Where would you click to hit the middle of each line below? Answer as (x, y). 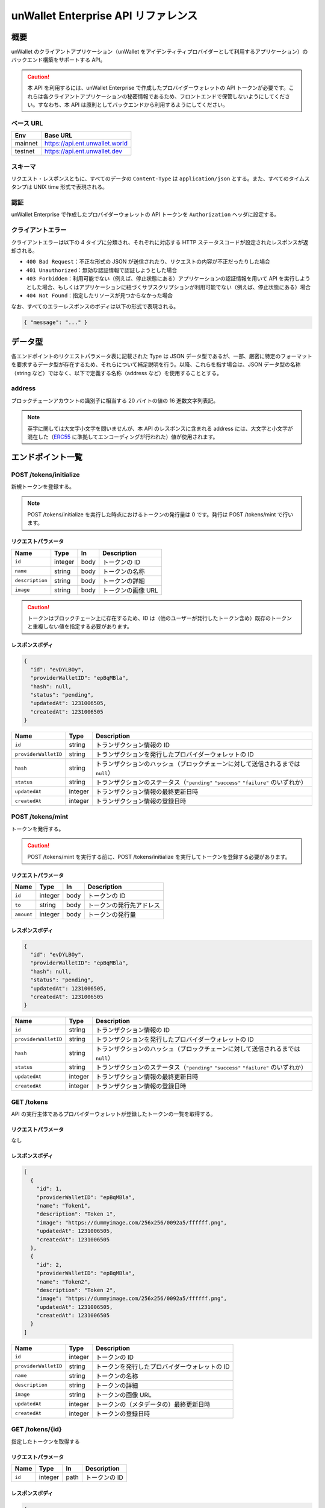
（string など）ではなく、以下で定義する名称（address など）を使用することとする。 (117, 373)
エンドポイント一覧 (47, 457)
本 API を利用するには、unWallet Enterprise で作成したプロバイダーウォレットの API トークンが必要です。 (158, 88)
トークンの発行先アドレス (124, 905)
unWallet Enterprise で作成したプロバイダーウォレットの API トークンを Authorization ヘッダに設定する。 (145, 215)
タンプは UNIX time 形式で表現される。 (60, 187)
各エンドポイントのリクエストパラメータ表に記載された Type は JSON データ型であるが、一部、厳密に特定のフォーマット (162, 356)
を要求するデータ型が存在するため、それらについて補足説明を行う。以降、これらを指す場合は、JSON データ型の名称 (156, 364)
